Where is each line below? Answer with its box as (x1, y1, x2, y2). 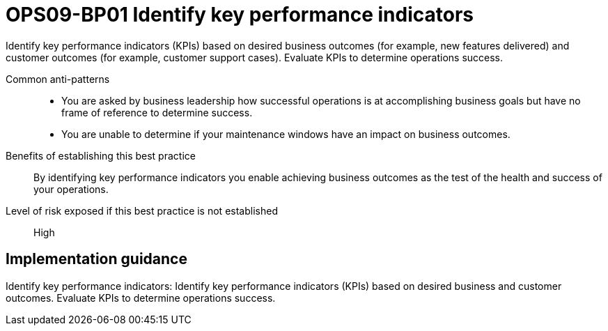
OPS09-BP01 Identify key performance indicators (6, 3, 474, 26)
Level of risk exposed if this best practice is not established (6, 204, 278, 217)
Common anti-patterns (6, 72, 110, 85)
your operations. (33, 183, 109, 195)
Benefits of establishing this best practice (6, 149, 196, 162)
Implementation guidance (6, 250, 187, 268)
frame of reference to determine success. (61, 106, 253, 118)
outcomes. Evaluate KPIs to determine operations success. (6, 291, 276, 304)
